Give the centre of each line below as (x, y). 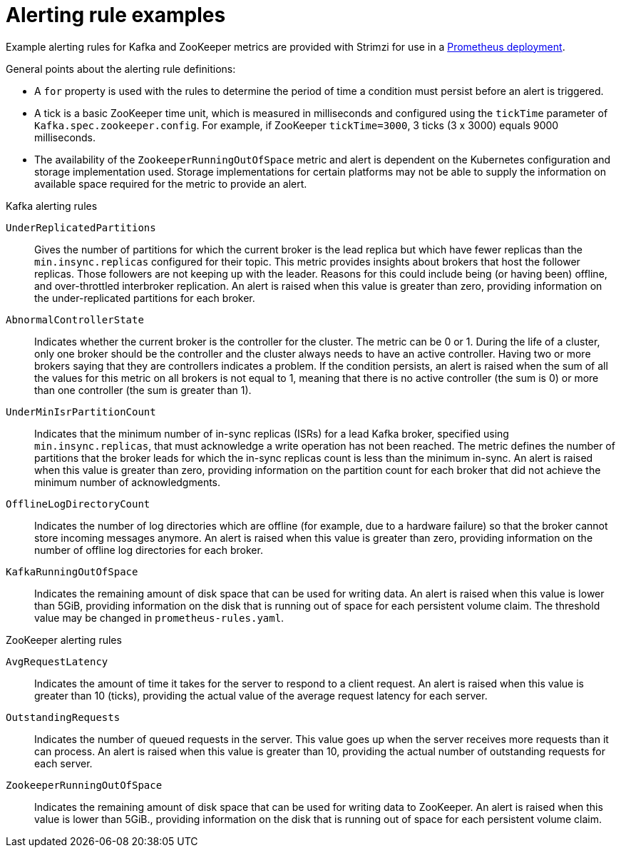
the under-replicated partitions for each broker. (145, 298)
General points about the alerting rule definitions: (121, 69)
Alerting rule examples (116, 15)
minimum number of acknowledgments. (128, 482)
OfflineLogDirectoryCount (78, 504)
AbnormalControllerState (75, 319)
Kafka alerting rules (52, 206)
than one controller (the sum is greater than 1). (143, 390)
